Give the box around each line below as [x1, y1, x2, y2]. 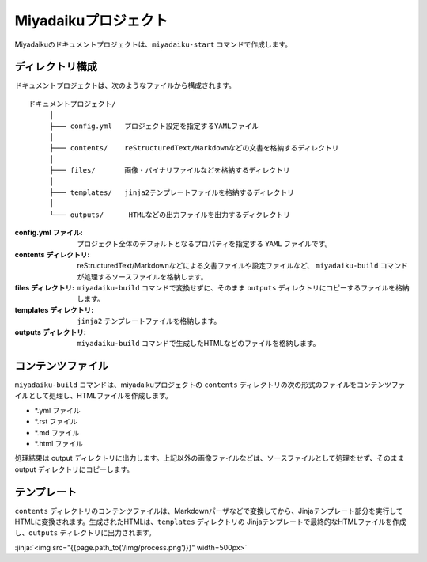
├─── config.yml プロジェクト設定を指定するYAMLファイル [49, 121, 259, 131]
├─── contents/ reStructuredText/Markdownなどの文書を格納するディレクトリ [49, 143, 339, 153]
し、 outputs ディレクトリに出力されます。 [14, 528, 156, 537]
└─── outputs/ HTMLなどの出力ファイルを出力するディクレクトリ [49, 210, 291, 219]
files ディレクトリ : [14, 283, 75, 293]
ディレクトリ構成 [14, 60, 98, 74]
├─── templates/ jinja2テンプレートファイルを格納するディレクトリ [49, 188, 295, 197]
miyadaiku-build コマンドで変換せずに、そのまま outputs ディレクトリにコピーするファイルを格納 [77, 283, 410, 293]
